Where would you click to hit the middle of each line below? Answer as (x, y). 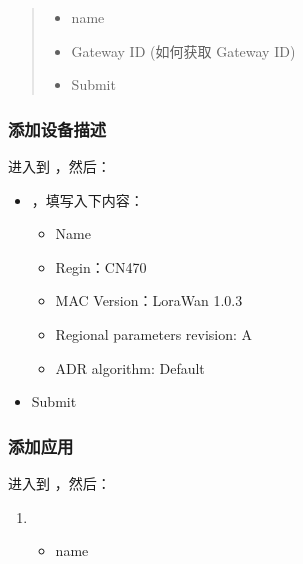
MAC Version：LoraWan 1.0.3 (149, 300)
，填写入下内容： (87, 199)
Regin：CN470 (101, 266)
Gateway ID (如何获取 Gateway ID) (183, 50)
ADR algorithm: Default (130, 367)
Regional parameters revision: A (154, 333)
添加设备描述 (57, 128)
